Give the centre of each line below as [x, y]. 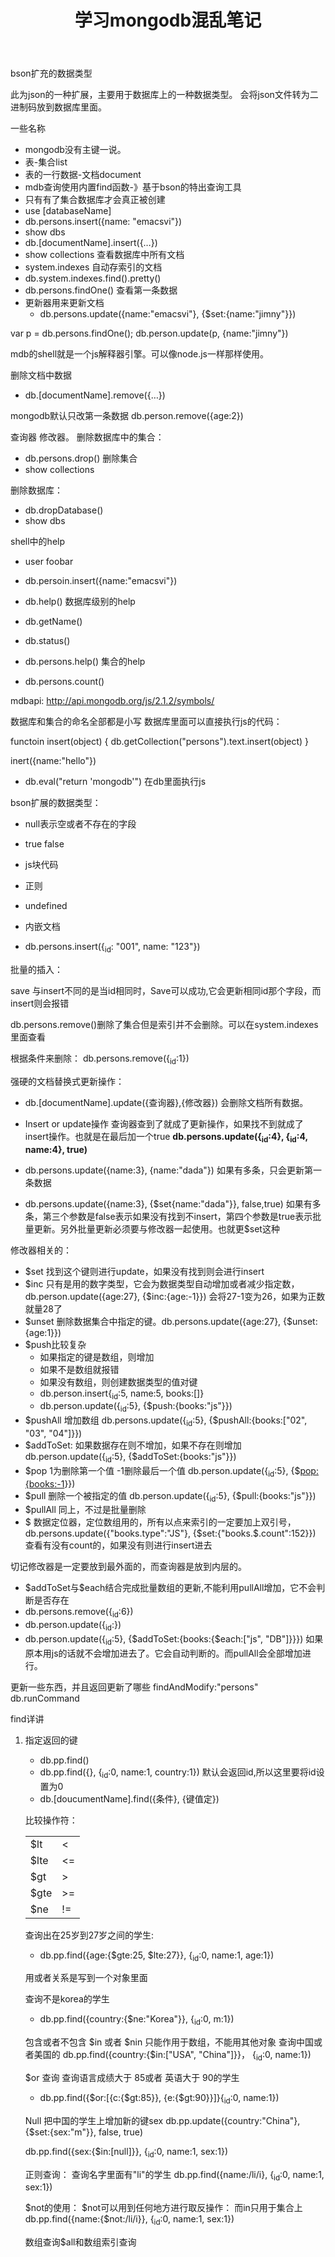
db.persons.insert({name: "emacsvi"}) [103, 222]
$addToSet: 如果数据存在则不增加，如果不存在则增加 [133, 1445]
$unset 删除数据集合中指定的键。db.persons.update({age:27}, [153, 1321]
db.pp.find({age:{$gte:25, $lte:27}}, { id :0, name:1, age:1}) [157, 1956]
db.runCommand [45, 1698]
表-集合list [46, 162]
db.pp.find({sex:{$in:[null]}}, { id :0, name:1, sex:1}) [126, 2152]
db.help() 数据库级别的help [80, 602]
